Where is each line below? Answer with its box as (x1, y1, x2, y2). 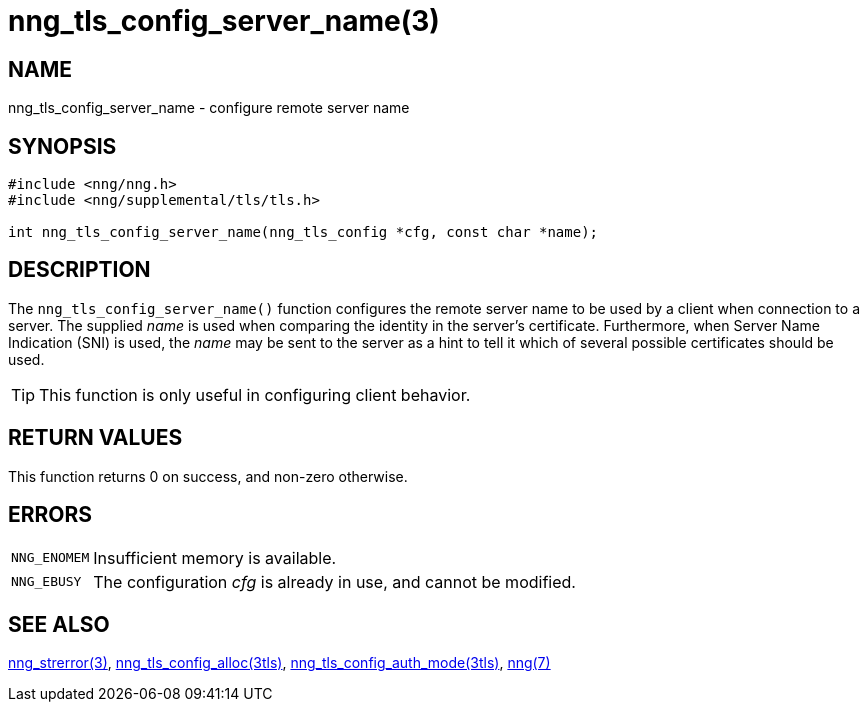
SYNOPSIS (8, 133, 117, 159)
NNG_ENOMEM (11, 550, 90, 566)
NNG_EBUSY (11, 574, 82, 590)
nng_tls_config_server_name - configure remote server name (8, 99, 410, 117)
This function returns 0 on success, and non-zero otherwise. (8, 467, 408, 485)
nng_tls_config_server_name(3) (8, 4, 440, 38)
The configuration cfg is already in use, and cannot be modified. (93, 571, 576, 592)
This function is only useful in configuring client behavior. (39, 384, 471, 405)
